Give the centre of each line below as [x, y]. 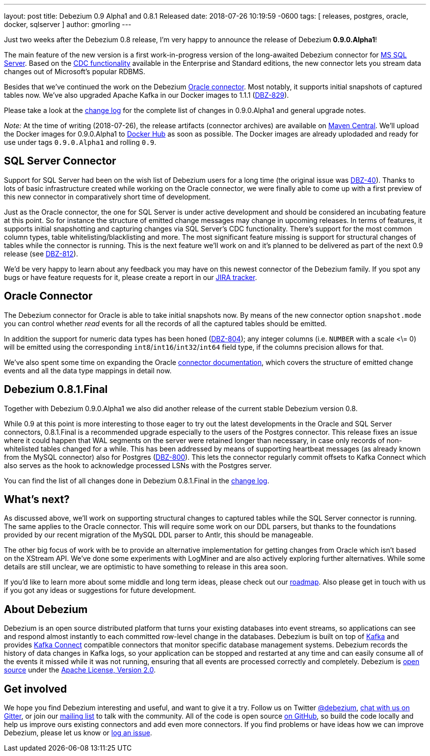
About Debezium [46, 609]
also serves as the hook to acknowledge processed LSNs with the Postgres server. [138, 465]
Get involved [36, 689]
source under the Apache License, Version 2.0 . [80, 670]
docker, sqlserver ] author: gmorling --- [68, 24]
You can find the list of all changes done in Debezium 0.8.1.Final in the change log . [137, 480]
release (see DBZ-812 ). [41, 253]
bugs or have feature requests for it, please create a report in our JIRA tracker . [131, 277]
